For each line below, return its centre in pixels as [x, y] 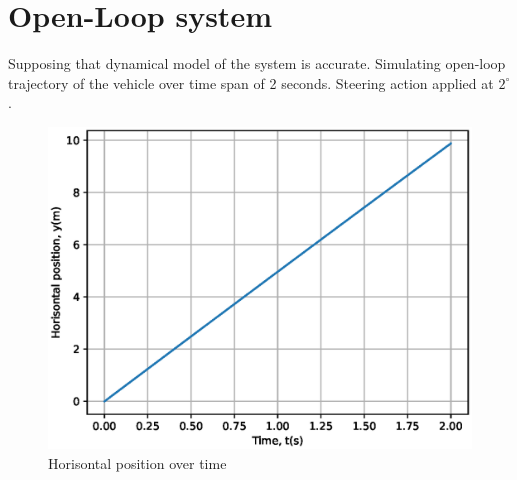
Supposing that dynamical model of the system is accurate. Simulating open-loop [257, 63]
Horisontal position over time [137, 462]
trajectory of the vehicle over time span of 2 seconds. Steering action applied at [251, 82]
